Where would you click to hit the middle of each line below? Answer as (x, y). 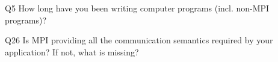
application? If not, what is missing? (72, 51)
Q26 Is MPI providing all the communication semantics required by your (139, 40)
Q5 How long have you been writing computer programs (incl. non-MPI (137, 8)
